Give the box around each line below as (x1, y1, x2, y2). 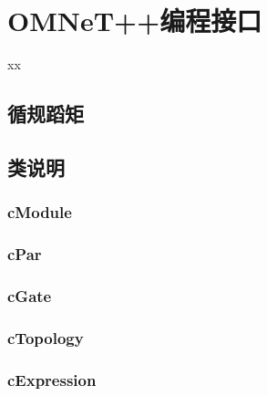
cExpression (7, 368, 97, 391)
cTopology (7, 326, 84, 349)
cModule (7, 201, 72, 224)
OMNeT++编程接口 (7, 2, 262, 39)
